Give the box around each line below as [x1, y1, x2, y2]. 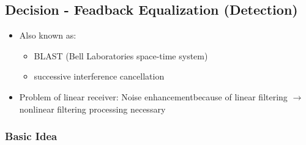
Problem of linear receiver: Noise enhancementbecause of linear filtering [19, 90, 288, 103]
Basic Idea [5, 128, 58, 144]
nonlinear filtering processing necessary [19, 102, 166, 115]
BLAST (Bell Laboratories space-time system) [34, 49, 208, 62]
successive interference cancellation [34, 70, 165, 83]
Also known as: [19, 29, 76, 42]
